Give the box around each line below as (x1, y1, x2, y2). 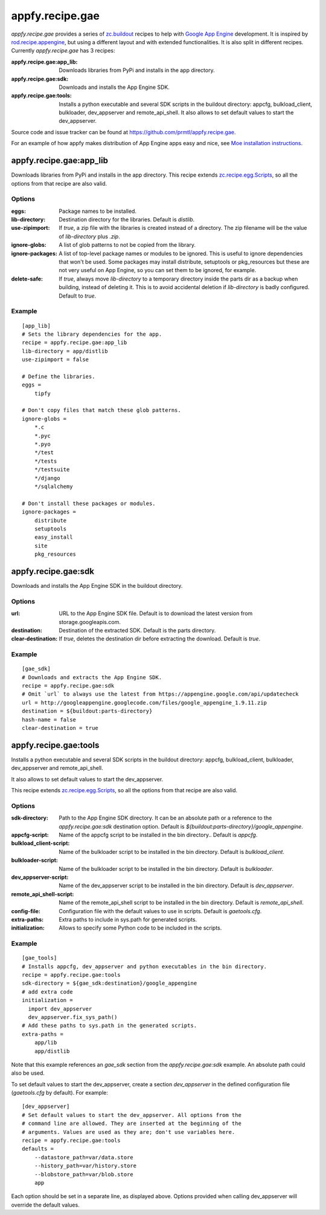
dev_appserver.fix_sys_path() (28, 1014, 118, 1020)
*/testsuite (34, 466, 70, 473)
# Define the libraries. (22, 373, 95, 380)
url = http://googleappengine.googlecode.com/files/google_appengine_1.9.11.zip (22, 699, 267, 706)
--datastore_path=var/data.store (34, 1154, 134, 1161)
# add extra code (22, 988, 73, 995)
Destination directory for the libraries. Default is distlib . (59, 216, 195, 223)
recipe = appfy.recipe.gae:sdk (22, 682, 115, 689)
